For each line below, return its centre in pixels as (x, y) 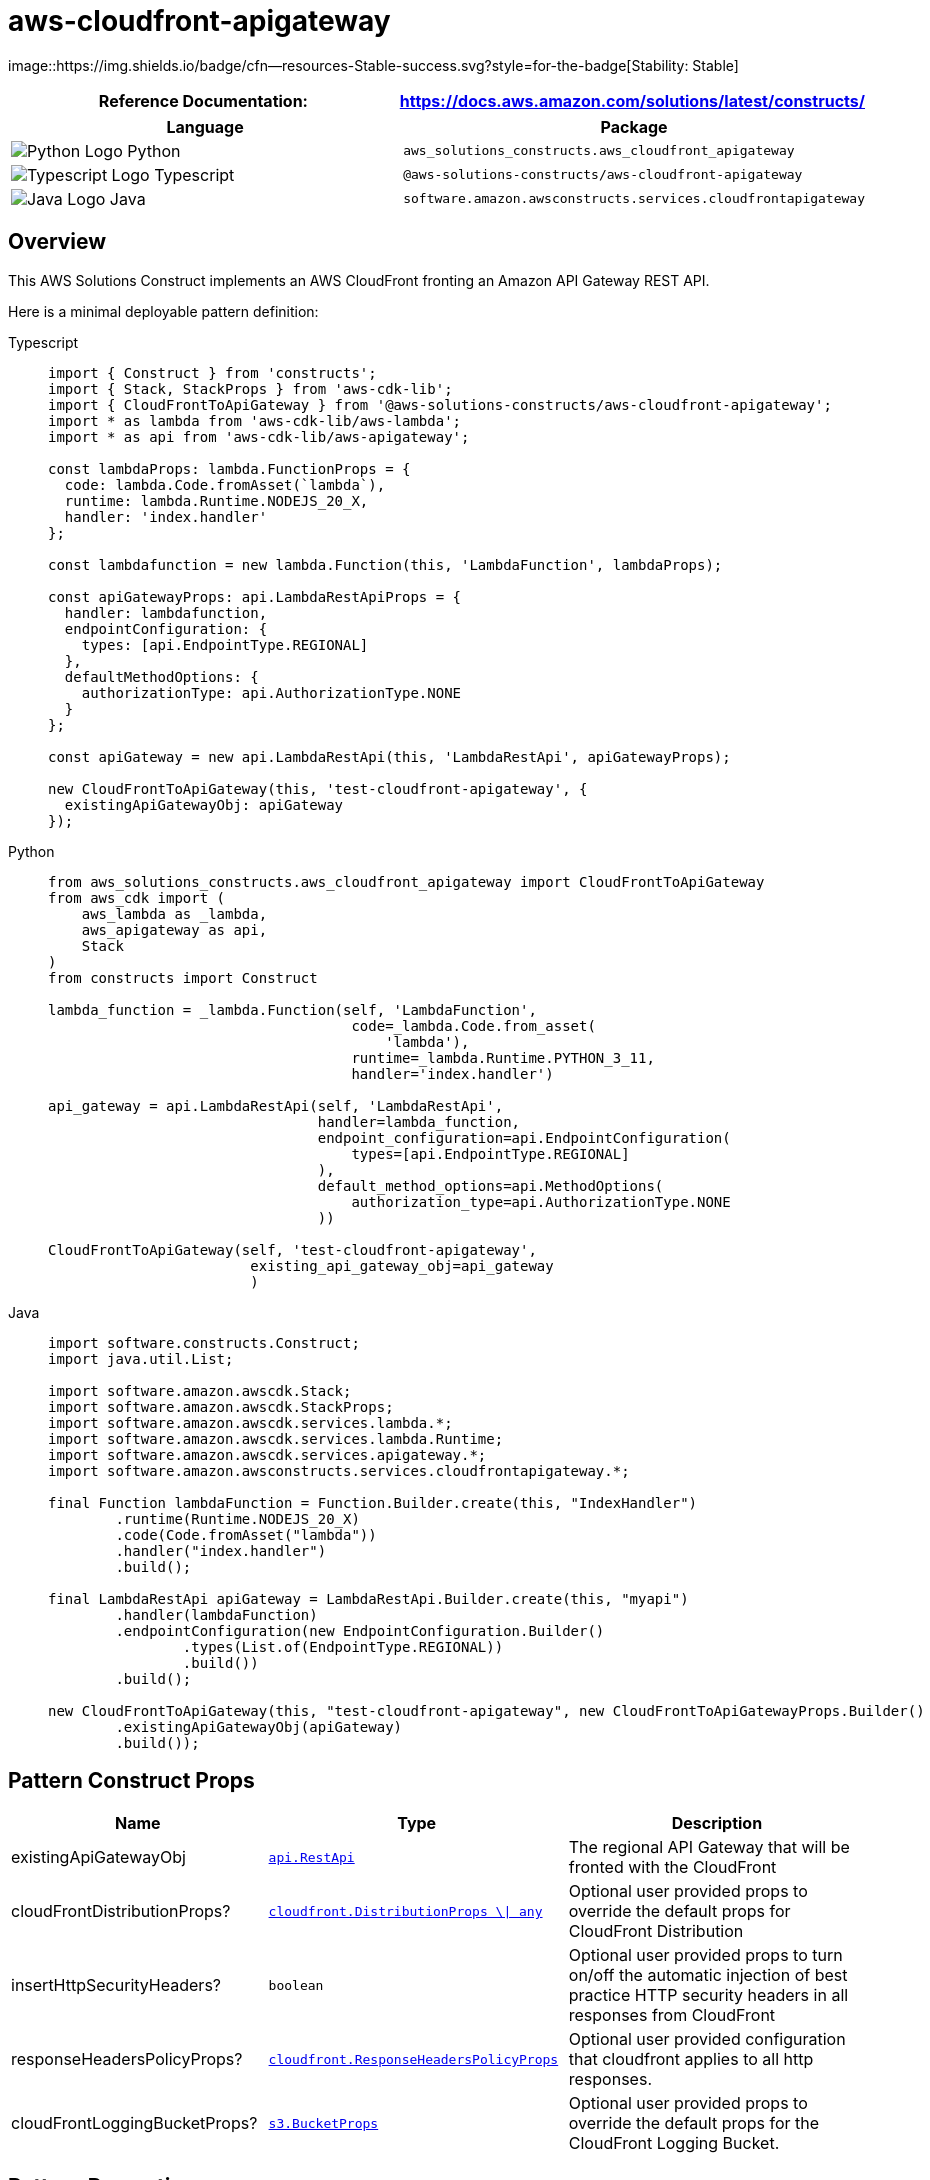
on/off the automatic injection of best (708, 1975)
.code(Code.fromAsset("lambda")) (246, 1534)
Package (634, 126)
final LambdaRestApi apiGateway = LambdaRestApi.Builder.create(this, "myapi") (368, 1598)
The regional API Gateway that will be (709, 1847)
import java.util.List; (141, 1358)
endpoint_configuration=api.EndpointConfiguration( (524, 1137)
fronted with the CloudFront (672, 1867)
